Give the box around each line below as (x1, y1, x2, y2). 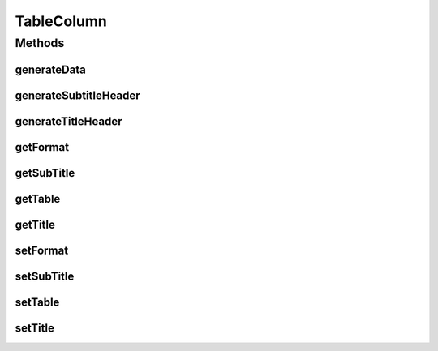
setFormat (15, 243, 69, 257)
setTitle (15, 321, 54, 335)
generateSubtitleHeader (15, 88, 141, 102)
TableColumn (15, 12, 107, 30)
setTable (15, 295, 60, 309)
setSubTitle (15, 269, 75, 283)
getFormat (15, 140, 69, 154)
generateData (15, 62, 87, 76)
